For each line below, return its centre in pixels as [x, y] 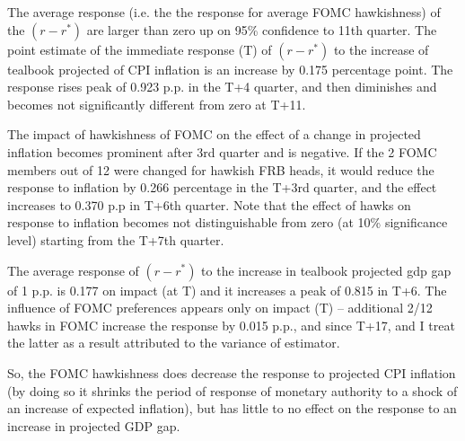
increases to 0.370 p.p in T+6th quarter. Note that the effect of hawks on [209, 204]
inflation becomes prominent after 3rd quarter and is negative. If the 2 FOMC [222, 151]
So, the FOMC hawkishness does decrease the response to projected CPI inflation [232, 372]
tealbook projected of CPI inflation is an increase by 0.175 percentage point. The [230, 69]
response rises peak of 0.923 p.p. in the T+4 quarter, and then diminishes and [222, 87]
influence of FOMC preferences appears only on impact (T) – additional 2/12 [220, 308]
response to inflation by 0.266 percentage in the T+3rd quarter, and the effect [222, 187]
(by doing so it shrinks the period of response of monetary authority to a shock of [232, 390]
